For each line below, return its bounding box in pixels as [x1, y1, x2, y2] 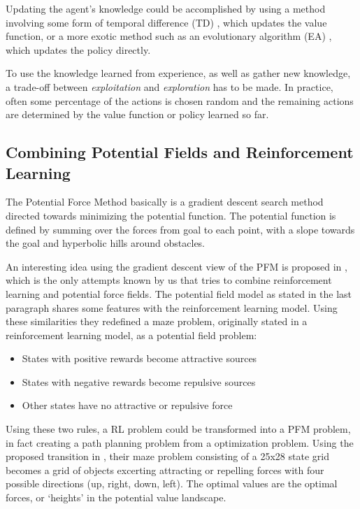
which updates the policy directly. [6, 42, 151, 57]
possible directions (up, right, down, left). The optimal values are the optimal [6, 476, 338, 491]
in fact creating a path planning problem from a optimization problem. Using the [6, 435, 354, 450]
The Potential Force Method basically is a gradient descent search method [6, 194, 324, 209]
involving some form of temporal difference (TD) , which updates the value [6, 15, 327, 29]
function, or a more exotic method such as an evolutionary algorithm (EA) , [6, 29, 332, 43]
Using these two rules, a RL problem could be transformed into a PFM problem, [6, 422, 351, 436]
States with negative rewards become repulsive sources [22, 374, 256, 389]
